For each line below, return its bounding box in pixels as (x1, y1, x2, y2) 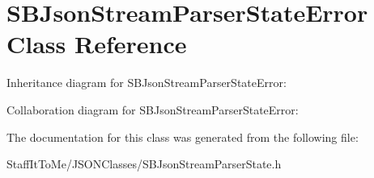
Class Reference (6, 27, 187, 60)
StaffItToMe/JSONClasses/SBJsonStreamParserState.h (6, 155, 282, 172)
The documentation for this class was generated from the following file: (6, 128, 359, 145)
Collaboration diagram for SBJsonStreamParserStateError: (6, 101, 299, 118)
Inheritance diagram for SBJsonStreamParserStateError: (6, 74, 287, 91)
